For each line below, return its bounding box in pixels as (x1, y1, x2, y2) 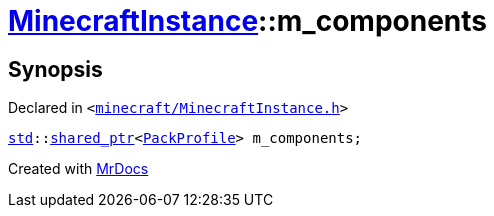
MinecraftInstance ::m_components (8, 4, 487, 38)
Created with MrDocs (8, 160, 149, 178)
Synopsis (8, 56, 103, 82)
